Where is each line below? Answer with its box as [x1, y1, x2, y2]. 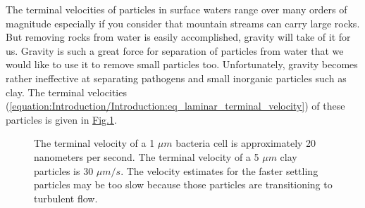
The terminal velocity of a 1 [34, 136, 155, 150]
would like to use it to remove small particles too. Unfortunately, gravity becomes [6, 57, 358, 72]
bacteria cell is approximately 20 [175, 136, 316, 150]
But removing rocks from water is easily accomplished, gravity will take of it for [6, 30, 351, 44]
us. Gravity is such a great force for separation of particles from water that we [6, 43, 344, 58]
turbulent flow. [34, 190, 98, 205]
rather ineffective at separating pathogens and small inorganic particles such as [6, 70, 347, 85]
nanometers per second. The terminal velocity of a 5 [34, 149, 259, 164]
